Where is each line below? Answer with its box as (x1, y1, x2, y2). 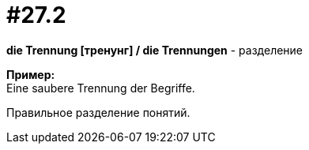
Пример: (6, 67, 55, 81)
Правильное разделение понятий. (6, 105, 190, 119)
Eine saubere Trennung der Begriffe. (6, 81, 195, 95)
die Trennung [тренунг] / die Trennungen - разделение (6, 43, 303, 57)
